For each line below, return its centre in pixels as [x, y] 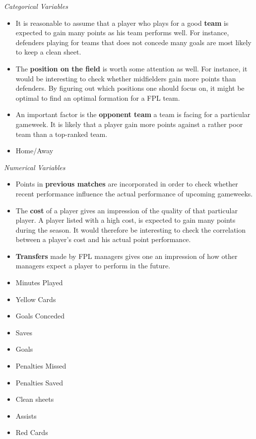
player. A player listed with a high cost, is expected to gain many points [126, 220]
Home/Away [34, 151]
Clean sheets [35, 399]
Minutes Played [39, 282]
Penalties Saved [39, 382]
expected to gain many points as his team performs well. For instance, [122, 32]
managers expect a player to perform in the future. [93, 266]
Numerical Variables [35, 167]
